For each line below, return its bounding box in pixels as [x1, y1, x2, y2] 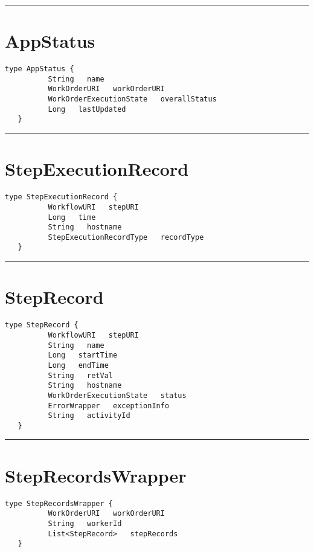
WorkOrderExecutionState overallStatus [48, 95, 217, 104]
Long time [48, 213, 96, 222]
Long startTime [48, 351, 118, 360]
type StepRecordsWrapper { [5, 499, 113, 508]
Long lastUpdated [48, 104, 126, 114]
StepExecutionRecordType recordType [48, 233, 204, 242]
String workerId [48, 519, 122, 528]
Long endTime [48, 361, 109, 370]
